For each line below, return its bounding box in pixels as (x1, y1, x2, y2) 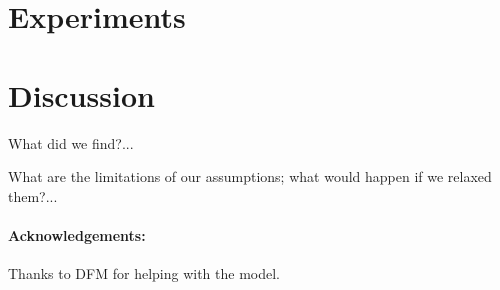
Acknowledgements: (8, 224, 146, 245)
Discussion (8, 74, 155, 115)
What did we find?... (8, 132, 134, 153)
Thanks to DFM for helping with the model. (8, 263, 280, 284)
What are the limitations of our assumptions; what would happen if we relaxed (8, 166, 492, 187)
